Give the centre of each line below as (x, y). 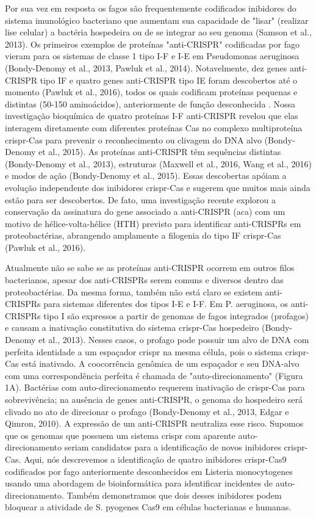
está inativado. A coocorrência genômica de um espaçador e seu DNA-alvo (160, 363)
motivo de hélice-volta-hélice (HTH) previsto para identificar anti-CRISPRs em (153, 223)
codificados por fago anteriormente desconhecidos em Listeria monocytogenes (149, 471)
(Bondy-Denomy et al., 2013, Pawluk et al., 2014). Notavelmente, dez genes (146, 67)
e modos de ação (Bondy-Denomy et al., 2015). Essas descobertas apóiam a (146, 175)
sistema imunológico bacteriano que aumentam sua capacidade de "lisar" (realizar (157, 20)
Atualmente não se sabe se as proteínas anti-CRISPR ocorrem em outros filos (150, 268)
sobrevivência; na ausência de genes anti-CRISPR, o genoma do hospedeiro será (154, 399)
